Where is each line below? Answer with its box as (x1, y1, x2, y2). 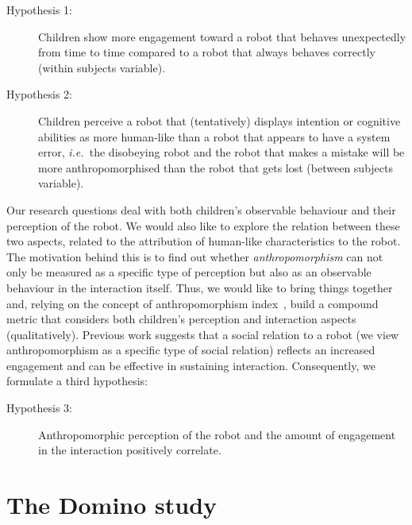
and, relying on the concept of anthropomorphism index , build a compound (6, 295, 379, 311)
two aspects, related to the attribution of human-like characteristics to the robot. (6, 233, 401, 249)
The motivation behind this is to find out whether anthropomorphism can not (6, 248, 383, 264)
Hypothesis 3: (6, 400, 72, 416)
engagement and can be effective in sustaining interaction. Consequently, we (6, 357, 375, 373)
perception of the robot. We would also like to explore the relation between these (6, 217, 400, 234)
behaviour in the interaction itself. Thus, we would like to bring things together (6, 279, 393, 295)
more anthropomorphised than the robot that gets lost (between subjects (38, 159, 393, 176)
